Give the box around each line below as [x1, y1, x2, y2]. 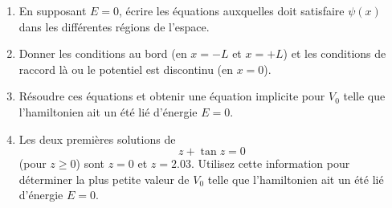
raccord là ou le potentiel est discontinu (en [18, 60, 234, 77]
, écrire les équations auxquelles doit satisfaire [119, 2, 345, 18]
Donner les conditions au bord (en [18, 45, 187, 62]
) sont [76, 155, 104, 172]
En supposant [18, 2, 87, 18]
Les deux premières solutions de [18, 130, 176, 147]
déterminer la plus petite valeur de [18, 170, 190, 187]
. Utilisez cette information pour [190, 155, 350, 172]
